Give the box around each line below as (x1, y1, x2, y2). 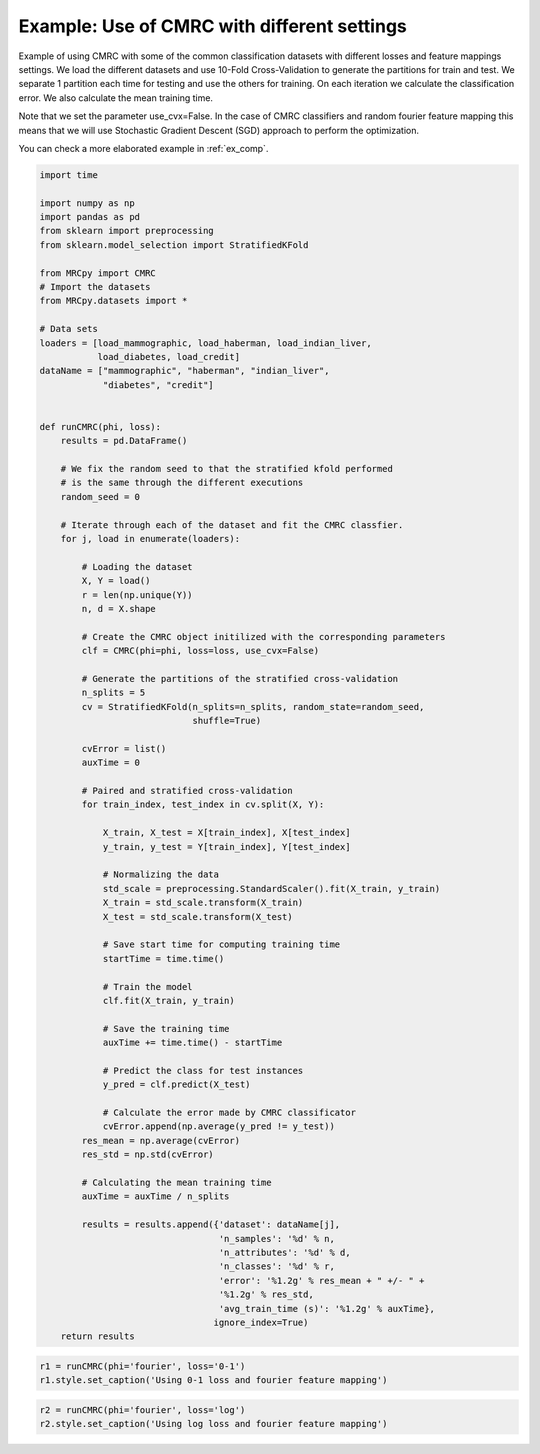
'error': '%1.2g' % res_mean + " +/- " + (218, 1275, 425, 1286)
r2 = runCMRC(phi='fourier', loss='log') (39, 1404, 246, 1415)
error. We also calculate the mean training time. (18, 91, 214, 104)
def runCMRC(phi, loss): (39, 421, 162, 432)
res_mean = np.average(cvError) (81, 1135, 240, 1146)
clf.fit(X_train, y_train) (102, 995, 235, 1006)
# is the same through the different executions (60, 477, 304, 489)
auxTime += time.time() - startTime (102, 1037, 283, 1049)
